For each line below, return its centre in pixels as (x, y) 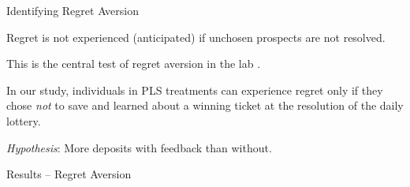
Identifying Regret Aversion (73, 10)
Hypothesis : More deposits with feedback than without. (139, 147)
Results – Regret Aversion (69, 174)
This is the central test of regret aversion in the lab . (134, 64)
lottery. (24, 120)
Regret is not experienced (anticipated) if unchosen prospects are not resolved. (196, 37)
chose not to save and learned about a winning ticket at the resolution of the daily (205, 105)
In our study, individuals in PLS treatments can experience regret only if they (195, 90)
